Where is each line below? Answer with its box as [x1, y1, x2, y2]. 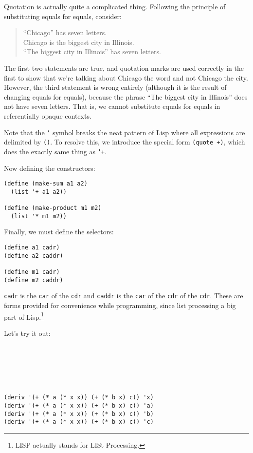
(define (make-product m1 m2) [4, 205, 102, 212]
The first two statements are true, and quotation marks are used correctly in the [4, 62, 244, 73]
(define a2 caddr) [4, 252, 63, 259]
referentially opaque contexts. [4, 110, 91, 121]
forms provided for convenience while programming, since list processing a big [4, 300, 236, 310]
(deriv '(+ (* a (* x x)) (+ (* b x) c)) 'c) [4, 418, 154, 426]
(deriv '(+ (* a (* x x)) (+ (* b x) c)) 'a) [4, 402, 154, 409]
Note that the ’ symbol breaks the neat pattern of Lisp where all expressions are [4, 127, 245, 137]
